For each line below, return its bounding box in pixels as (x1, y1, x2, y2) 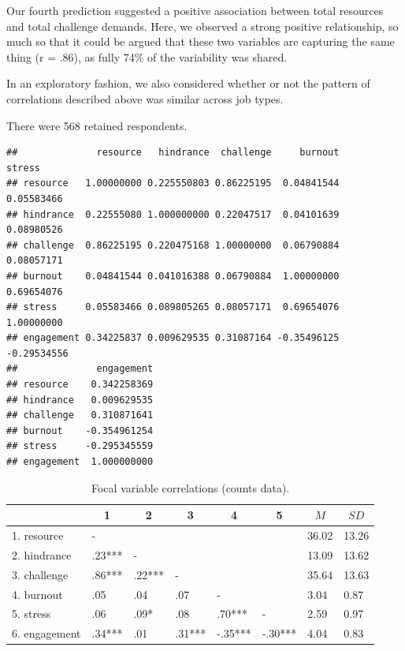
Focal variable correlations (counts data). (91, 479, 290, 496)
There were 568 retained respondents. (6, 117, 188, 133)
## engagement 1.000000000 (6, 456, 154, 468)
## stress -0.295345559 (6, 440, 154, 452)
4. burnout (12, 586, 63, 602)
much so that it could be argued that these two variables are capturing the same (6, 33, 395, 50)
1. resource (12, 527, 64, 544)
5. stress (12, 605, 51, 622)
